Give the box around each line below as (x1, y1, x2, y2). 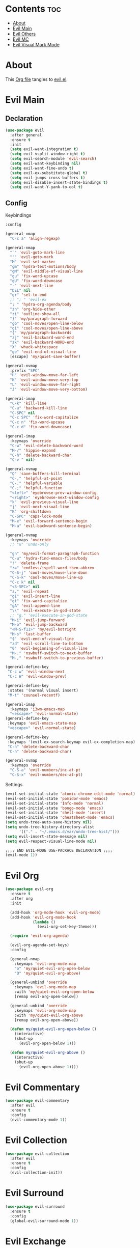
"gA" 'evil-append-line (10, 603, 60, 608)
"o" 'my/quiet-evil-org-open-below (14, 966, 90, 971)
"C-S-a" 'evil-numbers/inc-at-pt (10, 767, 81, 773)
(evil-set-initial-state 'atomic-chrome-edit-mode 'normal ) (5, 791, 136, 796)
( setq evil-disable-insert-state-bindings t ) (10, 180, 108, 185)
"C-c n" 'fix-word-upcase (10, 420, 65, 425)
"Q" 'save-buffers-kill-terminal (10, 472, 81, 477)
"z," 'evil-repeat (10, 589, 49, 594)
